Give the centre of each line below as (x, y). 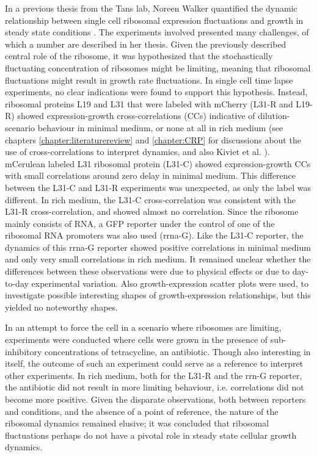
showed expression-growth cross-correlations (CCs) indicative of (136, 116)
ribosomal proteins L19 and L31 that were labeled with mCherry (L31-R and (149, 103)
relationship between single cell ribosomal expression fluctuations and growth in (154, 20)
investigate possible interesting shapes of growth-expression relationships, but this (158, 295)
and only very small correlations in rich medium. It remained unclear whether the (158, 259)
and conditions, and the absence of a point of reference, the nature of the (142, 411)
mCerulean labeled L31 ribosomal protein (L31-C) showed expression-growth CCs (158, 163)
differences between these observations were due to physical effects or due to (148, 271)
